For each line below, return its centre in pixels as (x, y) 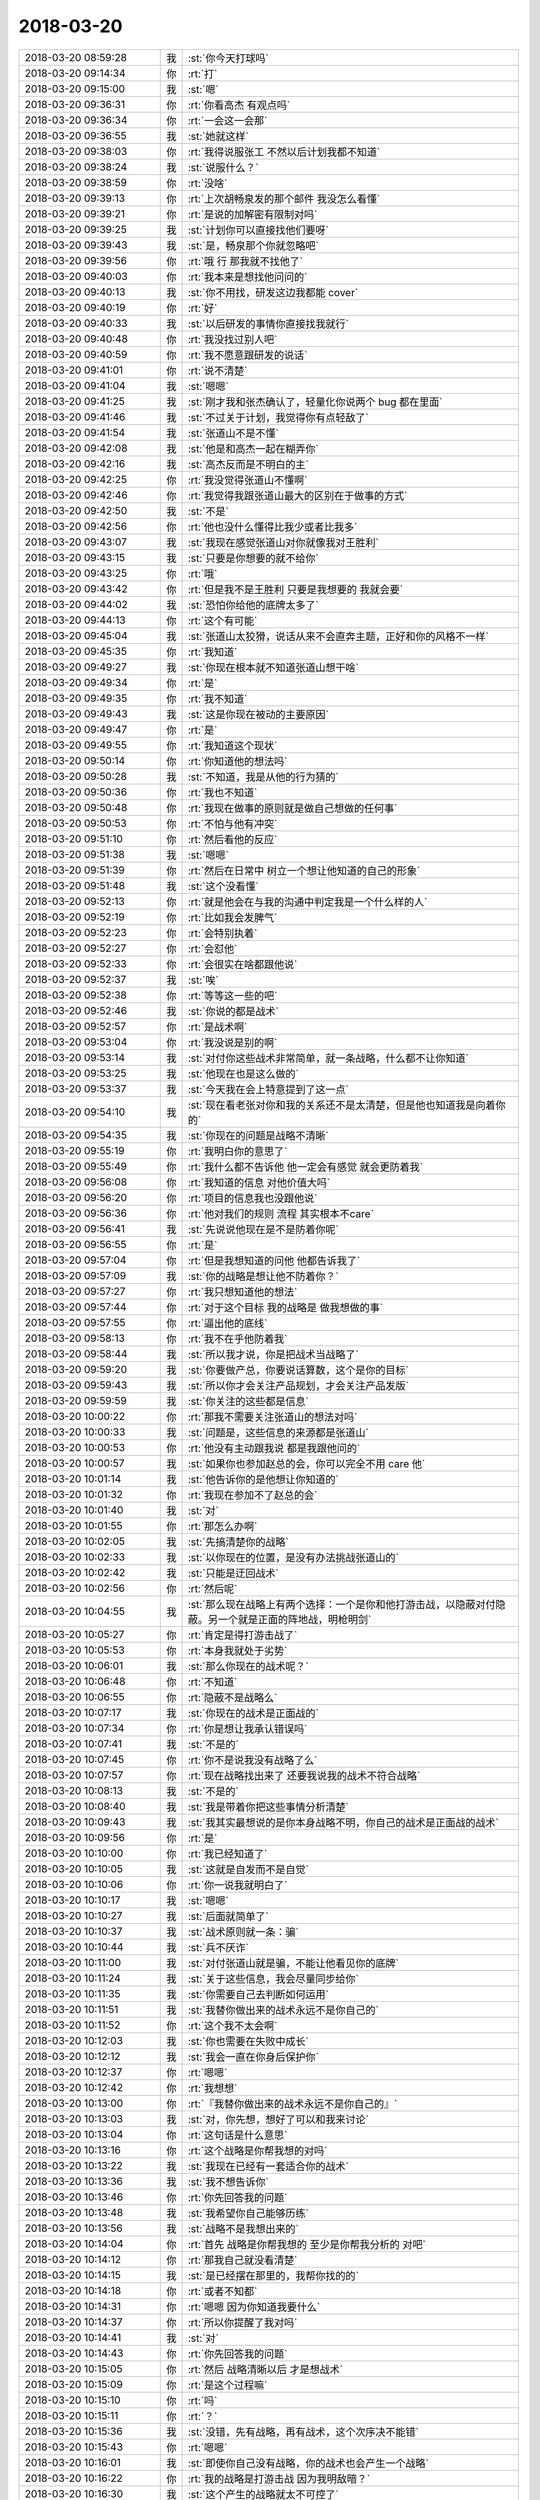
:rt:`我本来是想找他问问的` (247, 277)
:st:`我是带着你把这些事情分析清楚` (268, 1807)
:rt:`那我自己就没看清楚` (242, 2260)
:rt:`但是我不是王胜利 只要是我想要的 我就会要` (295, 589)
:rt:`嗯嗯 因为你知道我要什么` (254, 2307)
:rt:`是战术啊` (217, 1027)
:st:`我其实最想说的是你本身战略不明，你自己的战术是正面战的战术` (343, 1822)
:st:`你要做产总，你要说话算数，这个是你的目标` (298, 1370)
